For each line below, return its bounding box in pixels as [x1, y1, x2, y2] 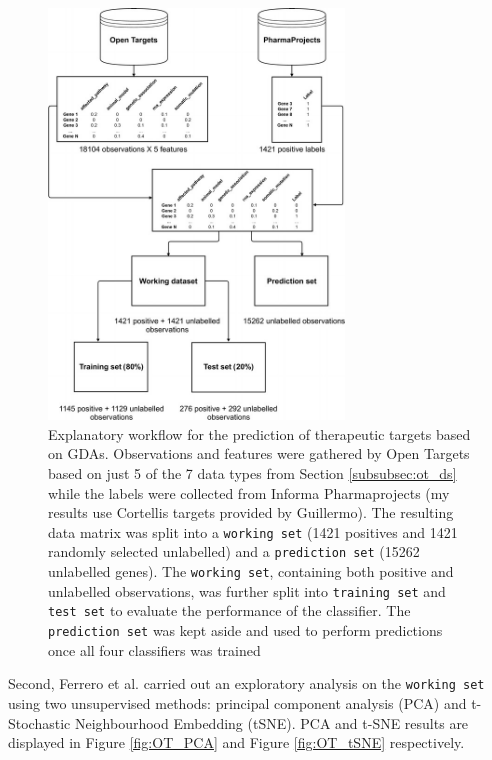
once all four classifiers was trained [48, 639, 261, 660]
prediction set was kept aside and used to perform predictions [48, 620, 443, 640]
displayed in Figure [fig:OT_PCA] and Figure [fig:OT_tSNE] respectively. [8, 732, 465, 753]
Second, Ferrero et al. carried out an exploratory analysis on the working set [8, 673, 485, 694]
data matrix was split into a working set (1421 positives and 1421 [48, 521, 458, 542]
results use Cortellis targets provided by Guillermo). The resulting [48, 502, 454, 523]
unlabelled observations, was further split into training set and [48, 580, 446, 601]
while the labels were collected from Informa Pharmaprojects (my [48, 482, 450, 503]
